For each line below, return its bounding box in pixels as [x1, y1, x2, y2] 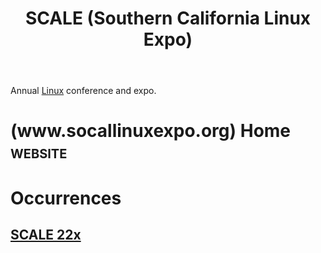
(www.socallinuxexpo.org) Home [10, 120, 292, 142]
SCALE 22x [10, 226, 82, 243]
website [10, 141, 68, 164]
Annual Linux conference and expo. [10, 85, 157, 97]
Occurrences [10, 187, 122, 209]
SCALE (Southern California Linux [24, 7, 312, 30]
